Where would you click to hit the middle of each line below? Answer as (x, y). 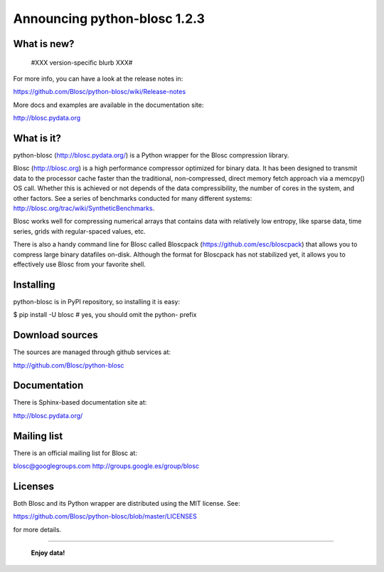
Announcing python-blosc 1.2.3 (109, 19)
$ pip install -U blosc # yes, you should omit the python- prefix (105, 315)
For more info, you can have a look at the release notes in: (98, 78)
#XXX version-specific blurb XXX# (82, 62)
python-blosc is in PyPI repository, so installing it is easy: (97, 301)
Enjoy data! (48, 553)
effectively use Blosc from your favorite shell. (79, 264)
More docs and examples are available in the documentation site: (108, 105)
